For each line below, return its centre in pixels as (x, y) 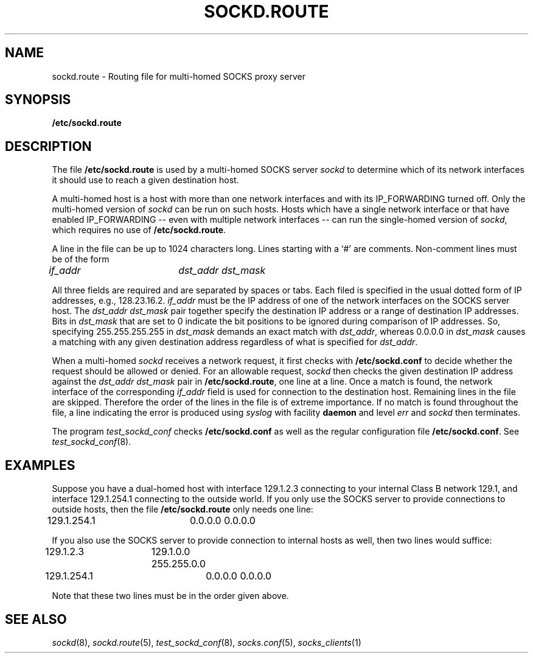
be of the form (81, 259)
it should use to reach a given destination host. (145, 180)
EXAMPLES (40, 465)
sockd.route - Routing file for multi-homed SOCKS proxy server (179, 76)
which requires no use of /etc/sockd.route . (139, 230)
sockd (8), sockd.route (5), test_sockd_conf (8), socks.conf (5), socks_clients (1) (207, 642)
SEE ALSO (36, 619)
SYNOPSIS (38, 100)
